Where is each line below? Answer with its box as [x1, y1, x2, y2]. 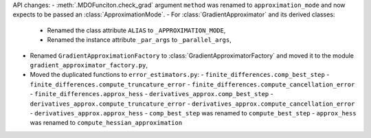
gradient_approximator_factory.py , [30, 60, 148, 69]
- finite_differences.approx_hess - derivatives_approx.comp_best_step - [30, 90, 274, 98]
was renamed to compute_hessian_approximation [30, 119, 183, 127]
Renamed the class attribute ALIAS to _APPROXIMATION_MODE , [47, 26, 226, 34]
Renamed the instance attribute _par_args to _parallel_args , [47, 36, 232, 44]
